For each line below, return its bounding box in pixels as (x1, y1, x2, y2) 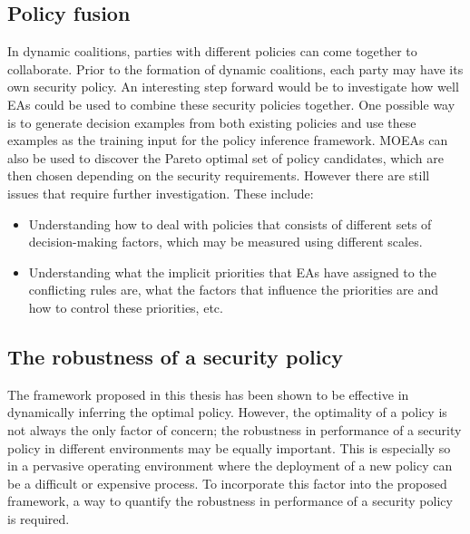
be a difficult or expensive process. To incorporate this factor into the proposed (7, 473, 447, 492)
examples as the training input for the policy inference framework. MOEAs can (7, 131, 448, 150)
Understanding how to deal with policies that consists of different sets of (28, 214, 432, 233)
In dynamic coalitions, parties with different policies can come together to (7, 42, 417, 61)
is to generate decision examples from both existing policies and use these (7, 112, 416, 131)
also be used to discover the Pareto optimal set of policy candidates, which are (7, 148, 444, 167)
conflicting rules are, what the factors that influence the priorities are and (28, 280, 439, 299)
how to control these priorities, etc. (28, 297, 223, 316)
